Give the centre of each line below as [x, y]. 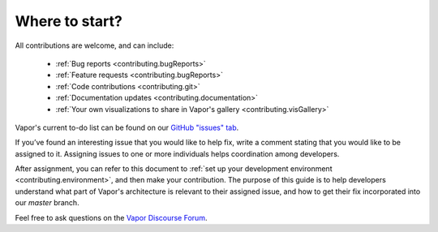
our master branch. [47, 203]
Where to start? [69, 21]
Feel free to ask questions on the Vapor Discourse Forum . [111, 217]
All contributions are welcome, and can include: [94, 45]
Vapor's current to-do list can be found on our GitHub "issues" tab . [127, 127]
